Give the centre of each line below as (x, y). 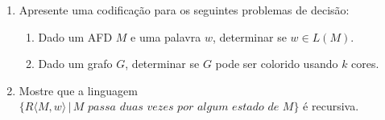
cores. (365, 64)
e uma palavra (166, 36)
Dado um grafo (75, 64)
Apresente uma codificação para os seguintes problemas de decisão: (184, 10)
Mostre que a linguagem (78, 90)
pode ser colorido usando (277, 64)
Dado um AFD (75, 36)
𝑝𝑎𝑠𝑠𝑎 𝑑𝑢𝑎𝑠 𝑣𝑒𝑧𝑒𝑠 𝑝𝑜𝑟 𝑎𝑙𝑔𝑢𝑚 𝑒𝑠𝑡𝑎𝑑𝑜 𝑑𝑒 (184, 108)
